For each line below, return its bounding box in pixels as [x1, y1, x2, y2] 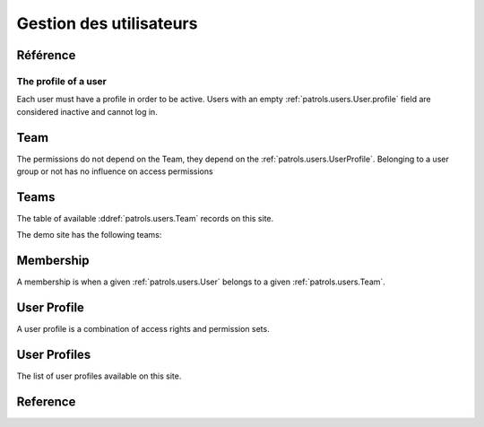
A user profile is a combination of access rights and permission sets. [16, 324, 270, 335]
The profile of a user [16, 74, 108, 87]
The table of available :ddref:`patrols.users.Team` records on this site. [16, 213, 274, 223]
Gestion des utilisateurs [16, 13, 198, 33]
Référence [16, 48, 76, 63]
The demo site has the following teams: [16, 230, 162, 240]
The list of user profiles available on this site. [16, 370, 182, 381]
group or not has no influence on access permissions [16, 166, 214, 177]
